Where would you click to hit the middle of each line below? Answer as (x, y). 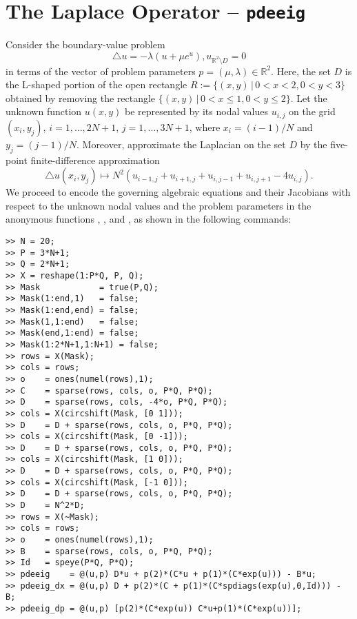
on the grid (312, 111)
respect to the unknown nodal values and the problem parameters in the (159, 205)
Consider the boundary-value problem (85, 44)
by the (314, 144)
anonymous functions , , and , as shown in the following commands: (149, 219)
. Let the (309, 98)
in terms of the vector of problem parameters (101, 71)
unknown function (44, 111)
